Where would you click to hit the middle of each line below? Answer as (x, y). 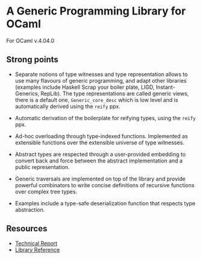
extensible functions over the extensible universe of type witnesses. (100, 142)
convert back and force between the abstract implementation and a (99, 161)
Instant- (166, 87)
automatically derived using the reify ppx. (68, 106)
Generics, (27, 93)
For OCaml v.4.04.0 (30, 40)
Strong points (32, 59)
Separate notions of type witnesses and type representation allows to (101, 74)
